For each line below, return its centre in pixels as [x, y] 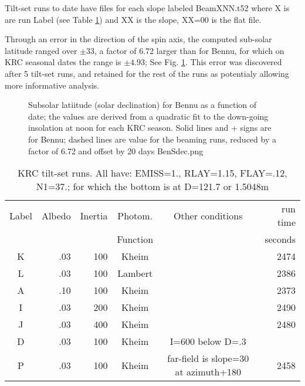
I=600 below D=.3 [208, 341]
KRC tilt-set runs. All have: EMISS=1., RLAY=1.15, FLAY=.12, [152, 173]
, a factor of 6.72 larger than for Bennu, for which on [189, 50]
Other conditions [208, 215]
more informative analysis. [52, 85]
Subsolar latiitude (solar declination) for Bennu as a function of [143, 105]
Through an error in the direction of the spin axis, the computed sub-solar [138, 39]
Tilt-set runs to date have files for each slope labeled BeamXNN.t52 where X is [147, 8]
